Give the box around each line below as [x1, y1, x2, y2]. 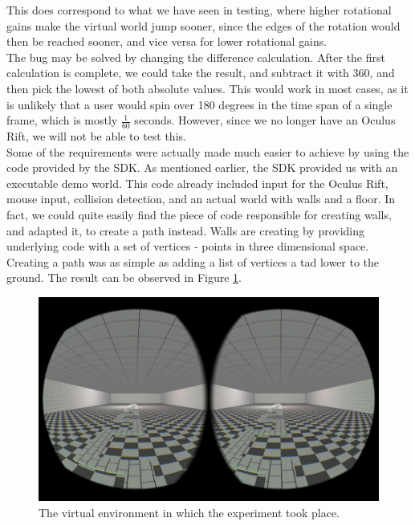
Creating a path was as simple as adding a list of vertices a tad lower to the [6, 253, 380, 270]
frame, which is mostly [6, 112, 118, 128]
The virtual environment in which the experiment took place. [39, 504, 340, 520]
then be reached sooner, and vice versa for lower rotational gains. [6, 33, 328, 50]
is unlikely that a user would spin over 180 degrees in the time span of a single [6, 96, 393, 112]
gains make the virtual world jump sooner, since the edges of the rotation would [6, 17, 401, 34]
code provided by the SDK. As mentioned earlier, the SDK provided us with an [6, 159, 398, 176]
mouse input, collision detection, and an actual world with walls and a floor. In [6, 190, 396, 207]
